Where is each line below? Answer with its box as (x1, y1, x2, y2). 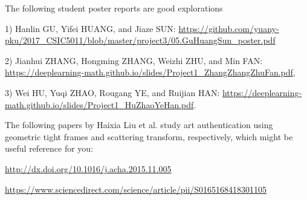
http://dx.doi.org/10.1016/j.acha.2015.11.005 (5, 162, 172, 175)
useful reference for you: (5, 142, 94, 155)
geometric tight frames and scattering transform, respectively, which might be (5, 130, 293, 143)
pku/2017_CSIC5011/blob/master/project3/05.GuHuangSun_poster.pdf (5, 34, 276, 47)
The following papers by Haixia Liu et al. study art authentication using (5, 118, 273, 131)
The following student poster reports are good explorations (5, 2, 223, 14)
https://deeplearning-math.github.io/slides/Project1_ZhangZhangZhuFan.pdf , (5, 66, 296, 79)
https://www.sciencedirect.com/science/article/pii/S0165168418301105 (5, 182, 267, 195)
